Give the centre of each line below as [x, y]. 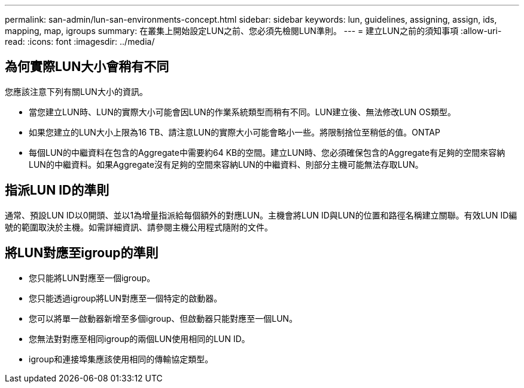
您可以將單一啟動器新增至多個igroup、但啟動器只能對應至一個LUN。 [163, 318]
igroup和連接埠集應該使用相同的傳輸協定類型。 [121, 359]
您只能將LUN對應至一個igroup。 [92, 278]
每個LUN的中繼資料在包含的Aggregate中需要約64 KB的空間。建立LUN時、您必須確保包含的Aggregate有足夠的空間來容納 [267, 152]
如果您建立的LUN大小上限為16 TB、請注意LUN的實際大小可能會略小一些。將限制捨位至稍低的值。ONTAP [234, 132]
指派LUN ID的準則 [57, 190]
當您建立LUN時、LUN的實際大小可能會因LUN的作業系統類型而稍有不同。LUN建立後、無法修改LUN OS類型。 [243, 112]
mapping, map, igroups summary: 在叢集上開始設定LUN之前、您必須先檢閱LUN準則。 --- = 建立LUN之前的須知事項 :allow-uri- [253, 31]
